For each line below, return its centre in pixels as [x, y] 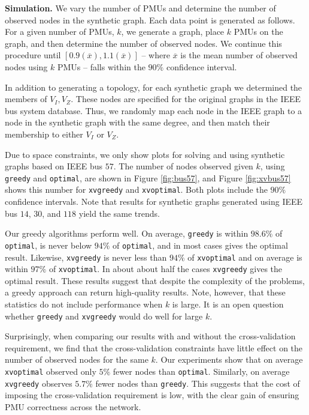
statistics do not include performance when [84, 304]
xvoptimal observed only [51, 371]
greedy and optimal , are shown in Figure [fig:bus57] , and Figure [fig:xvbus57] [148, 177]
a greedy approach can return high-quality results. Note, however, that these [145, 292]
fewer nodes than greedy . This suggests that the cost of [198, 383]
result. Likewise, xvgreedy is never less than [86, 257]
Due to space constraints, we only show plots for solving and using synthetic [145, 154]
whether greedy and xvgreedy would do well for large [104, 316]
